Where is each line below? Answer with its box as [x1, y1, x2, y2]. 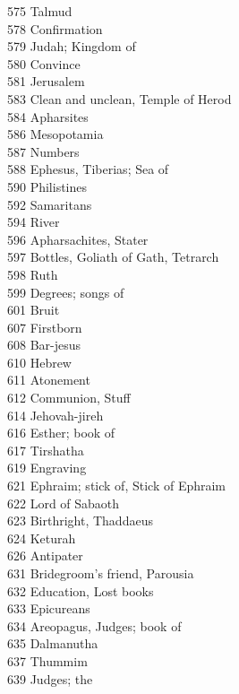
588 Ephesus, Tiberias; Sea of [7, 160, 169, 178]
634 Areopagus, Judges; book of [7, 616, 182, 635]
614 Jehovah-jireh [7, 405, 104, 424]
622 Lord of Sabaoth [7, 493, 120, 512]
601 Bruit [7, 300, 60, 319]
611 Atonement [7, 370, 90, 389]
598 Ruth [7, 265, 58, 283]
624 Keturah [7, 528, 76, 547]
